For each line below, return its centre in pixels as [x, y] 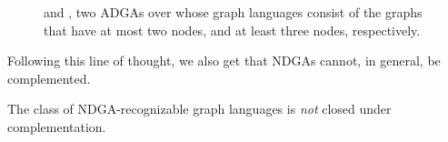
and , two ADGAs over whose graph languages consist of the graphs [233, 12]
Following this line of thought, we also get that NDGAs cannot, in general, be [224, 61]
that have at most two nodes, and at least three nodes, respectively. [232, 30]
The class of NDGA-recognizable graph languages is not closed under [199, 109]
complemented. [49, 78]
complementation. [57, 126]
